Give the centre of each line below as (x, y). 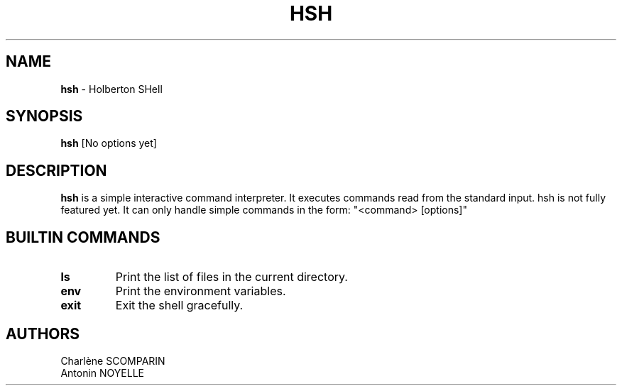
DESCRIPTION (56, 170)
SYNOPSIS (44, 116)
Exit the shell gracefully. (179, 305)
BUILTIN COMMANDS (83, 237)
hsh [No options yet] (109, 143)
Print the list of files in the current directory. (231, 277)
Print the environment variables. (201, 291)
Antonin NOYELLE (102, 373)
